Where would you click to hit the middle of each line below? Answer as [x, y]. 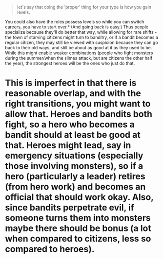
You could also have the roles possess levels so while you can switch [75, 22]
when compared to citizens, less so [78, 239]
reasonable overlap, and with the [73, 94]
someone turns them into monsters [78, 218]
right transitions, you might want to [78, 104]
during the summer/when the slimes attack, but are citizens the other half [79, 58]
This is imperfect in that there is [71, 83]
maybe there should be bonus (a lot [78, 228]
